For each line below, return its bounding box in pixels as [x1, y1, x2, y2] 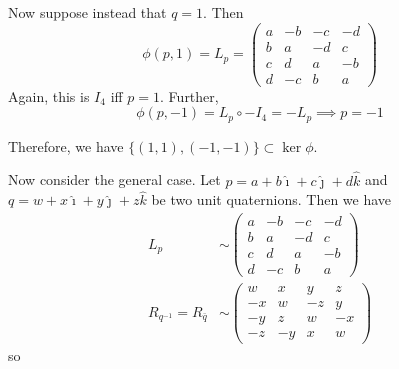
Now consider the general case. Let [8, 169, 221, 190]
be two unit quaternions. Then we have [151, 189, 392, 210]
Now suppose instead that [8, 2, 167, 22]
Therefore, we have [8, 135, 124, 156]
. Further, [160, 85, 219, 106]
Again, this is [8, 85, 90, 106]
